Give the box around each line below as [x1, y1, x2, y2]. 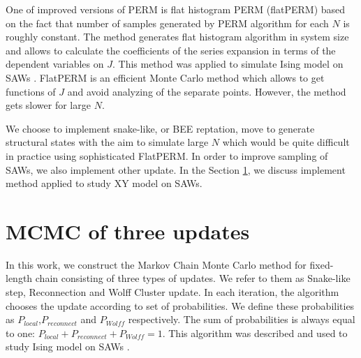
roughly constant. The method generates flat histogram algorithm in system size [6, 29, 349, 44]
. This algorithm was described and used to [162, 325, 348, 340]
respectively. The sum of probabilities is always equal [128, 312, 355, 327]
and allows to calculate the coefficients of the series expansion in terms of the [6, 43, 336, 57]
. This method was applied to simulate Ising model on [112, 57, 344, 71]
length [6, 271, 33, 285]
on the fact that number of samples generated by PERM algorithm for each [6, 15, 329, 30]
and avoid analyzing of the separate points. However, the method [67, 84, 346, 98]
